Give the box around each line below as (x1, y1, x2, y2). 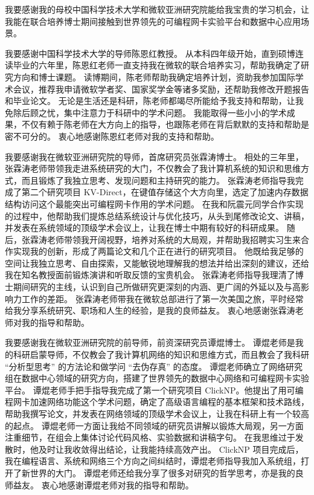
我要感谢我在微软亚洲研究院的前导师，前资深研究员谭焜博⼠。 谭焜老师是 (5, 336, 295, 349)
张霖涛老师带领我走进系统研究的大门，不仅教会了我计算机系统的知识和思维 (5, 162, 301, 175)
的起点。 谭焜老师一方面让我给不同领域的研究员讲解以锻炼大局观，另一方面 (5, 419, 304, 432)
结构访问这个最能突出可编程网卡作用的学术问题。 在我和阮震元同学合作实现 (5, 197, 304, 210)
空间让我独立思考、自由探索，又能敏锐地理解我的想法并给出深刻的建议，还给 (5, 256, 309, 269)
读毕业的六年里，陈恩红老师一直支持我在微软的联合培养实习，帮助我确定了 (5, 59, 301, 71)
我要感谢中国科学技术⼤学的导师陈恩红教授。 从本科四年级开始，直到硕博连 (5, 47, 304, 59)
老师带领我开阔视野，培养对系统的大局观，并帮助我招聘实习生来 (46, 233, 301, 245)
